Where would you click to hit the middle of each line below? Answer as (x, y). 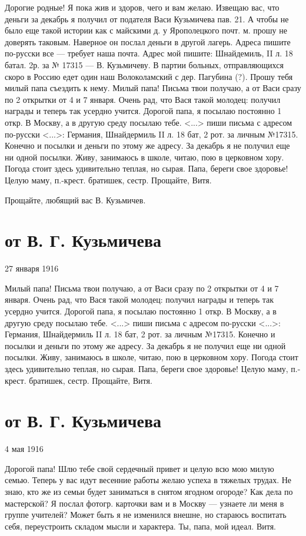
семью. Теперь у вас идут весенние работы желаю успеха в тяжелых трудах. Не (148, 480)
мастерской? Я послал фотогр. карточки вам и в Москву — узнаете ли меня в (144, 503)
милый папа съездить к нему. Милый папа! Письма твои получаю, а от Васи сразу (153, 88)
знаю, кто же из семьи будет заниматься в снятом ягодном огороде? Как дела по (149, 492)
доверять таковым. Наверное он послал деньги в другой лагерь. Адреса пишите (148, 41)
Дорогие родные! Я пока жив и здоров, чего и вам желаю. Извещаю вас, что (142, 7)
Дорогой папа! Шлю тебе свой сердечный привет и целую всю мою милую (139, 468)
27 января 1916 (32, 268)
